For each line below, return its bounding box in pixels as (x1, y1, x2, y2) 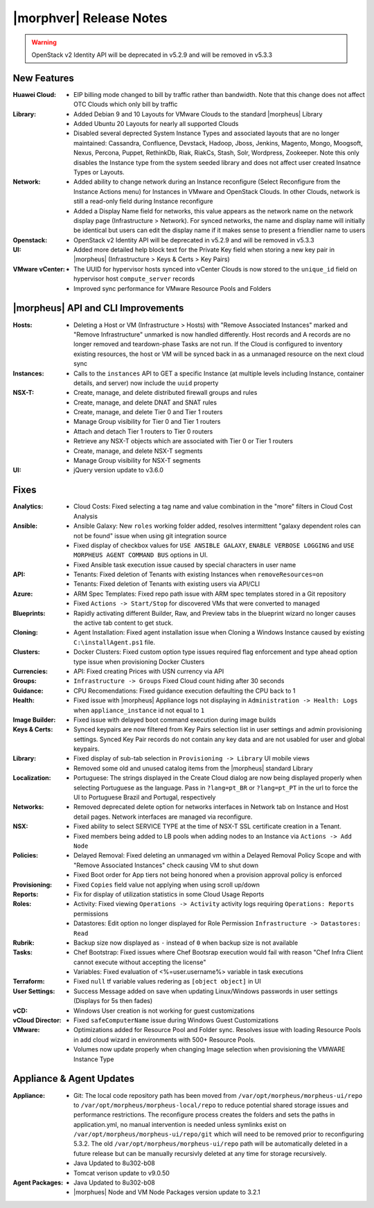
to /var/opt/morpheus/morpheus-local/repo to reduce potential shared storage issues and (73, 1101, 349, 1109)
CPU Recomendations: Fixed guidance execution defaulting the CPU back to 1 (73, 686, 296, 695)
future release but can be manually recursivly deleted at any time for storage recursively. (73, 1149, 327, 1157)
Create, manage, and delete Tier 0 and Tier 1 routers (73, 408, 223, 416)
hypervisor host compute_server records (73, 274, 195, 283)
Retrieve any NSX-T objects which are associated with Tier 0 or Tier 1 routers (73, 437, 294, 445)
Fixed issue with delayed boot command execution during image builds (73, 716, 276, 724)
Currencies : (12, 667, 48, 675)
